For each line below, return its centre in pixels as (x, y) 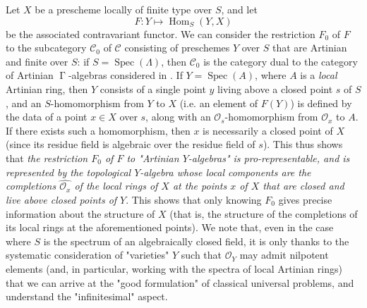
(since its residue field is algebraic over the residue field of (131, 144)
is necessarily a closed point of (268, 130)
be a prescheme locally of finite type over (124, 9)
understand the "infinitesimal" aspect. (87, 296)
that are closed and (303, 186)
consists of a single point (153, 88)
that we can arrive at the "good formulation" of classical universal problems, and (180, 282)
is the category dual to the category (281, 61)
